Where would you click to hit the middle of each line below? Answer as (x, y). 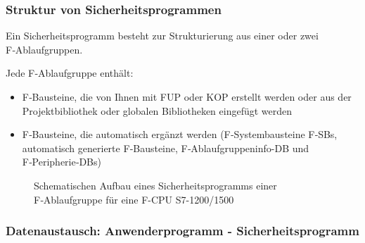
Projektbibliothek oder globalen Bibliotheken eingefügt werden (157, 110)
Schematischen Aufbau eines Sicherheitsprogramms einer (155, 185)
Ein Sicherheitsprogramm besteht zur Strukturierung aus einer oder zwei (162, 36)
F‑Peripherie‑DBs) (62, 162)
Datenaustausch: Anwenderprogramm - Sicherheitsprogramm (182, 231)
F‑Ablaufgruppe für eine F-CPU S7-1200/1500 (134, 199)
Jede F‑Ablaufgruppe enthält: (70, 73)
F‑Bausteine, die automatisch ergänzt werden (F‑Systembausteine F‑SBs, (180, 134)
